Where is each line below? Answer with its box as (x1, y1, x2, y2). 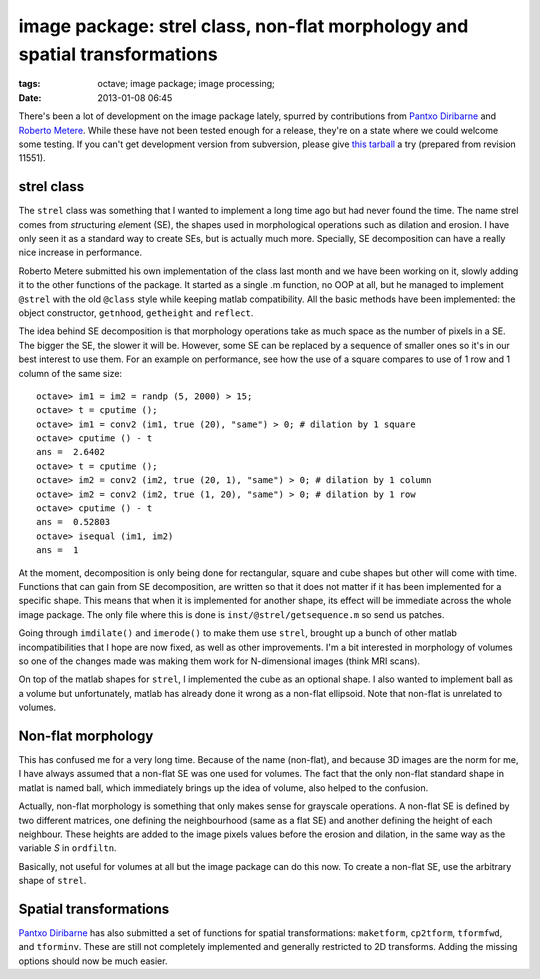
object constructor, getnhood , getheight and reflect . (18, 306, 254, 319)
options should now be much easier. (18, 955, 168, 967)
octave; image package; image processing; (97, 78, 275, 90)
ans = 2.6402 (36, 446, 105, 458)
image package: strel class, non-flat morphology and (18, 15, 469, 37)
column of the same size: (18, 367, 123, 379)
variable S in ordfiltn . (18, 842, 117, 854)
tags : (18, 78, 41, 90)
